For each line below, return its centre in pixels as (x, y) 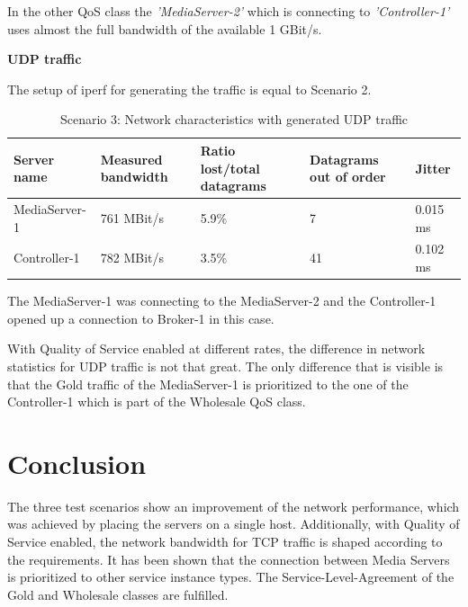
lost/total (230, 168)
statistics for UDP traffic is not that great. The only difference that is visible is (225, 366)
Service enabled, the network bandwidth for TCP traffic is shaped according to (225, 541)
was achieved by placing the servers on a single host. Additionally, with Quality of (234, 524)
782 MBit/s (132, 258)
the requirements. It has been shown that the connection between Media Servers (229, 559)
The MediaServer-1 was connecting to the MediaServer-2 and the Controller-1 (222, 301)
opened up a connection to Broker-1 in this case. (141, 318)
